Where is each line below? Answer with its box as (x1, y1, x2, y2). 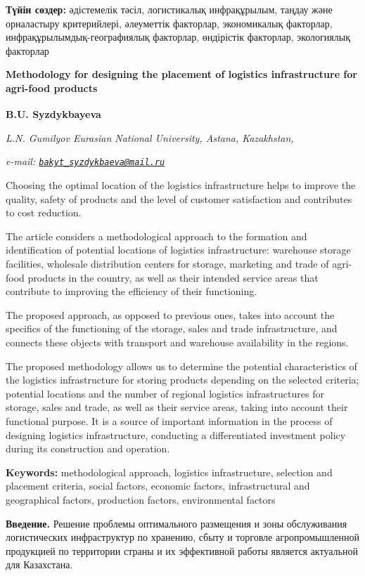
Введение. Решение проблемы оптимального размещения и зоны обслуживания (6, 516, 347, 530)
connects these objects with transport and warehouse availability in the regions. (6, 335, 349, 349)
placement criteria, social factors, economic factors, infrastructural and (6, 478, 310, 493)
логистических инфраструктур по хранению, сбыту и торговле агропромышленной (6, 530, 359, 544)
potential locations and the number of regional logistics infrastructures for (6, 386, 324, 400)
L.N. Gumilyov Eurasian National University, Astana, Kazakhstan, (6, 130, 294, 145)
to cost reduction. (6, 205, 82, 220)
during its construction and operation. (6, 441, 170, 456)
